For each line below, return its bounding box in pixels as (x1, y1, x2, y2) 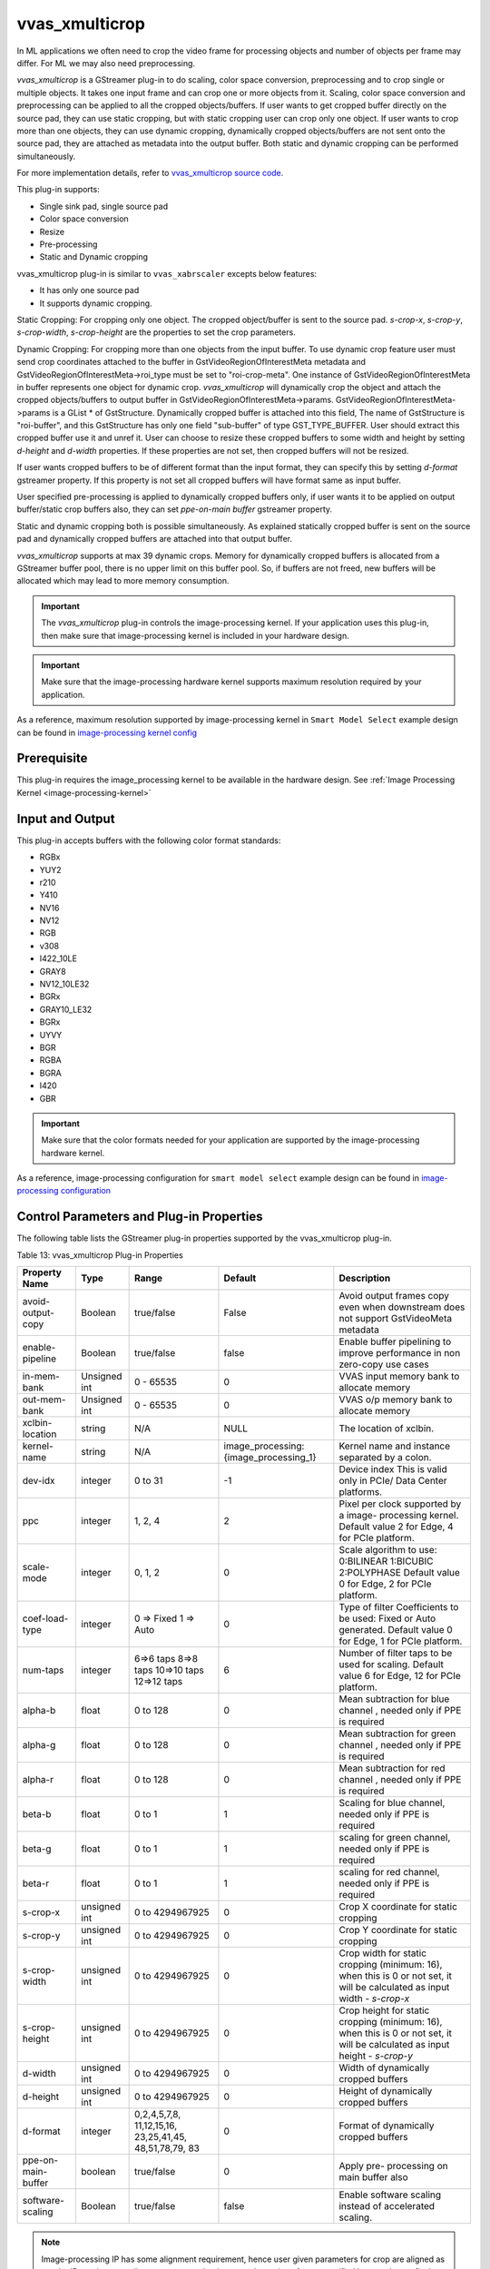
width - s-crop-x (338, 1992, 410, 2005)
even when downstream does (338, 1301, 465, 1313)
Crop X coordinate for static (338, 1901, 458, 1913)
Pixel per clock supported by (338, 1498, 462, 1510)
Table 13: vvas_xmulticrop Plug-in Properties (16, 1249, 183, 1261)
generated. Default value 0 (338, 1624, 453, 1636)
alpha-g (22, 1739, 56, 1752)
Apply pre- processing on (338, 2160, 448, 2173)
